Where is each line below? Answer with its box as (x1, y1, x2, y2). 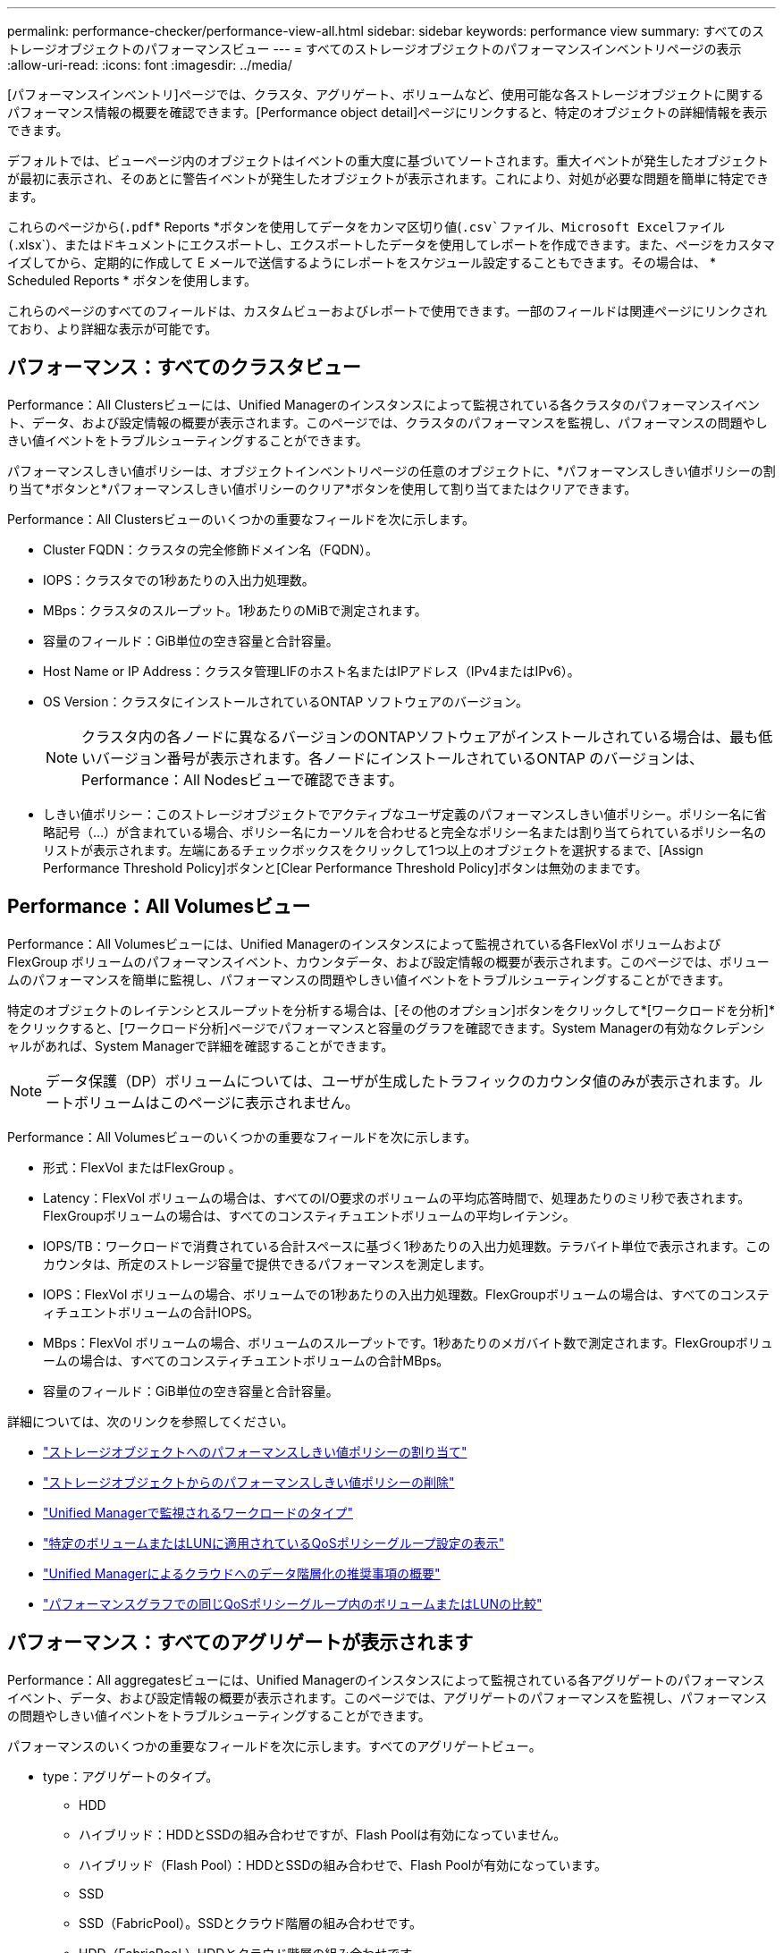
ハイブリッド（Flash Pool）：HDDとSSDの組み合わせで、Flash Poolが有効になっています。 (79, 1856, 608, 1873)
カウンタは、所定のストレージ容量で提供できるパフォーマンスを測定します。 (43, 1255, 492, 1272)
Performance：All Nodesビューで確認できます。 (81, 770, 403, 789)
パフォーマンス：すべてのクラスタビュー (7, 356, 361, 379)
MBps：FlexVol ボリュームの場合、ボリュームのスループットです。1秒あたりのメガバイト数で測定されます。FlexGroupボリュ (43, 1334, 773, 1350)
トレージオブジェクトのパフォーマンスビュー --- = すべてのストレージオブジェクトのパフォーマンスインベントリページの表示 (7, 41, 742, 56)
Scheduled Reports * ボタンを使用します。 (7, 273, 257, 288)
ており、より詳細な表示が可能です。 (7, 321, 218, 336)
